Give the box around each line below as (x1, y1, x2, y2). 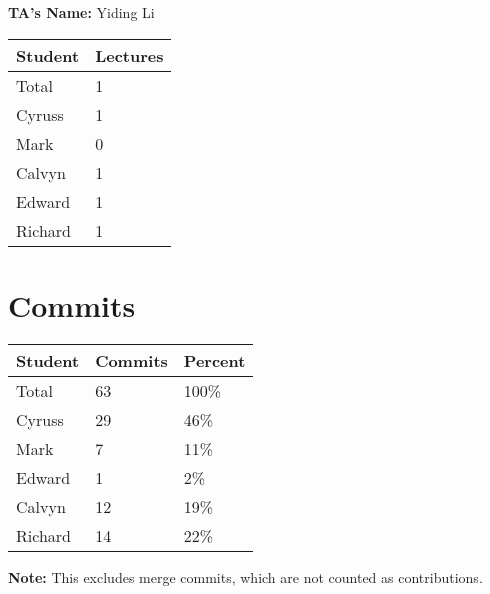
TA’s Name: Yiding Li (8, 2, 155, 22)
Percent (183, 348, 246, 372)
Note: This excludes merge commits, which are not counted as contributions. (8, 566, 483, 587)
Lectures (95, 43, 164, 67)
